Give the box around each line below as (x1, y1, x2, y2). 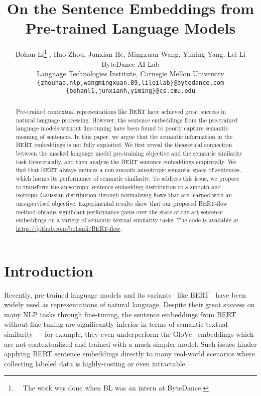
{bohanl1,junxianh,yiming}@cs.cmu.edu (66, 87, 195, 95)
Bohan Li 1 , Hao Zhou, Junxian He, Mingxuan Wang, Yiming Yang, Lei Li (15, 47, 246, 59)
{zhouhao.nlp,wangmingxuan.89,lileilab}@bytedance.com (37, 79, 224, 86)
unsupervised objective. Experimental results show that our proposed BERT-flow (16, 199, 228, 208)
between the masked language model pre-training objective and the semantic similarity (16, 149, 242, 158)
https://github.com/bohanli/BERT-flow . (16, 224, 122, 233)
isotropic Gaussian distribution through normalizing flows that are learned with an (16, 191, 232, 199)
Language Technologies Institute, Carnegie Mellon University (37, 68, 224, 79)
